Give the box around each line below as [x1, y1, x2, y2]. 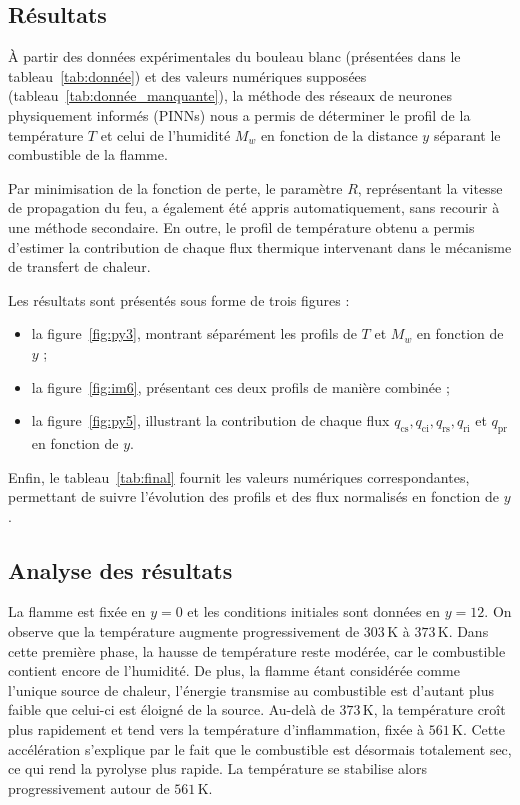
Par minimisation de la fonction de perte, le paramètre [8, 177, 343, 198]
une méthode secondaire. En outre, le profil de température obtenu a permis [8, 216, 475, 237]
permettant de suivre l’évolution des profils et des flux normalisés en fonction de [8, 486, 500, 507]
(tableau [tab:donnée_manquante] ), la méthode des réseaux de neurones [8, 85, 453, 106]
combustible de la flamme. [8, 144, 168, 165]
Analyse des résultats [8, 554, 233, 585]
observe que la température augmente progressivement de [8, 621, 360, 642]
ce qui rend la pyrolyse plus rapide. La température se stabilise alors [8, 758, 427, 779]
